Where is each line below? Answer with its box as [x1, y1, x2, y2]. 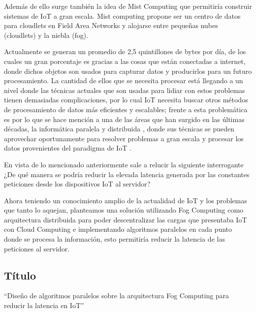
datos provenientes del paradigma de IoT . [4, 143, 131, 153]
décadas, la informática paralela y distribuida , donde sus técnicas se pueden [4, 124, 235, 134]
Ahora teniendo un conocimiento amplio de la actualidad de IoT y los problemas [4, 195, 247, 205]
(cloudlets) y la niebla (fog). [4, 30, 89, 40]
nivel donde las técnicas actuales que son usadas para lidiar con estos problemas [4, 85, 245, 95]
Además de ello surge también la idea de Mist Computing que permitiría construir [4, 1, 252, 11]
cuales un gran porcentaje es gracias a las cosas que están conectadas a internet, [4, 56, 246, 66]
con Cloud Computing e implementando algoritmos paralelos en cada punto [4, 224, 232, 234]
